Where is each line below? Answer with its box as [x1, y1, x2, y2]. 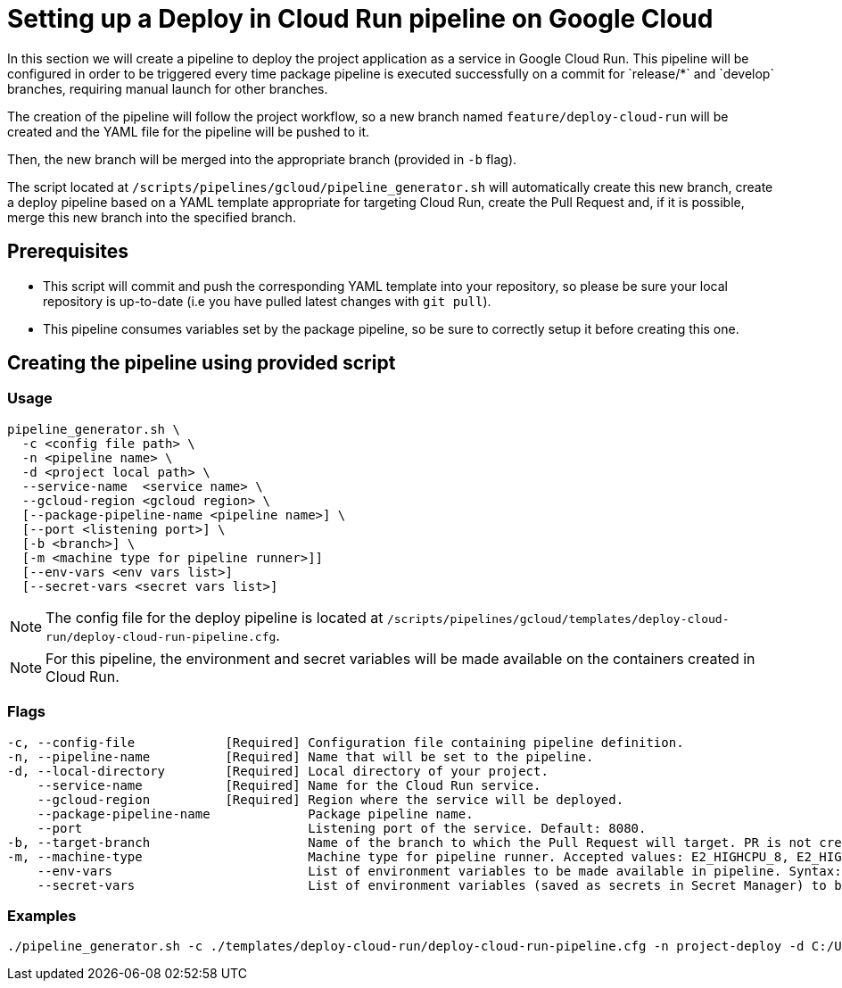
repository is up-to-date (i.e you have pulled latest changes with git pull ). [43, 293, 491, 309]
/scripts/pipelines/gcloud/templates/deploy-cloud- [386, 611, 730, 626]
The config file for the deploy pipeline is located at [45, 608, 384, 627]
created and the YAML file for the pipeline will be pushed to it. [7, 123, 369, 139]
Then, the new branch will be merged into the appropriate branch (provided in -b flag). [7, 151, 517, 167]
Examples [7, 906, 77, 925]
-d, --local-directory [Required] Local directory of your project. [7, 763, 549, 778]
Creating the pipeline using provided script [7, 352, 396, 375]
